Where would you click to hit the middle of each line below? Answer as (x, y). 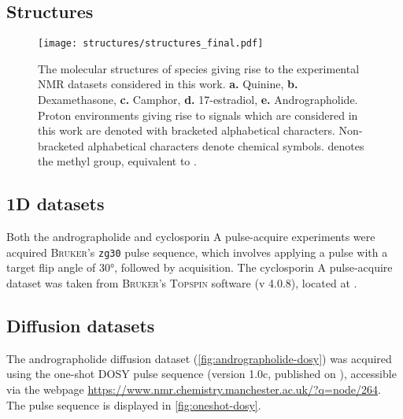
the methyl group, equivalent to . (117, 161)
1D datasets (55, 204)
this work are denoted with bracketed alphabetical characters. (187, 130)
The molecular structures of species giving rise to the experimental (199, 68)
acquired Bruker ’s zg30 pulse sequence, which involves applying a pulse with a (197, 252)
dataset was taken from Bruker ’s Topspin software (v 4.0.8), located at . (182, 283)
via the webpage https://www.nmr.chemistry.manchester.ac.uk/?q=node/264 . (194, 389)
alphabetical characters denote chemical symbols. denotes (226, 145)
